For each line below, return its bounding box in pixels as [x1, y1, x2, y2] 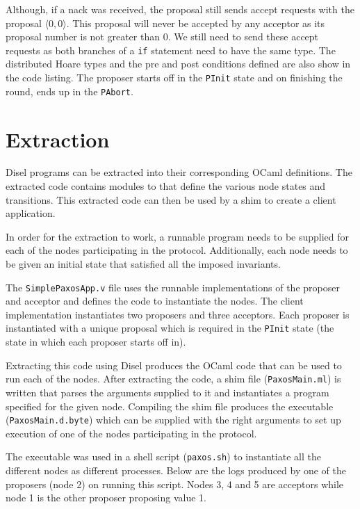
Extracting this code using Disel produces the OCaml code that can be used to [6, 357, 342, 372]
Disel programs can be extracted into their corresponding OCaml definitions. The [6, 165, 352, 179]
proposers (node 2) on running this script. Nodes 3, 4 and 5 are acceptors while [6, 476, 344, 491]
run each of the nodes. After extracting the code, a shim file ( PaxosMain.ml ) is [6, 371, 341, 386]
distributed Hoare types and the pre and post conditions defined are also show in [6, 56, 351, 71]
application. [6, 206, 56, 220]
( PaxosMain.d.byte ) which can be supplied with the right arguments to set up [6, 412, 341, 427]
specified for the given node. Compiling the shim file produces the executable [6, 398, 334, 413]
